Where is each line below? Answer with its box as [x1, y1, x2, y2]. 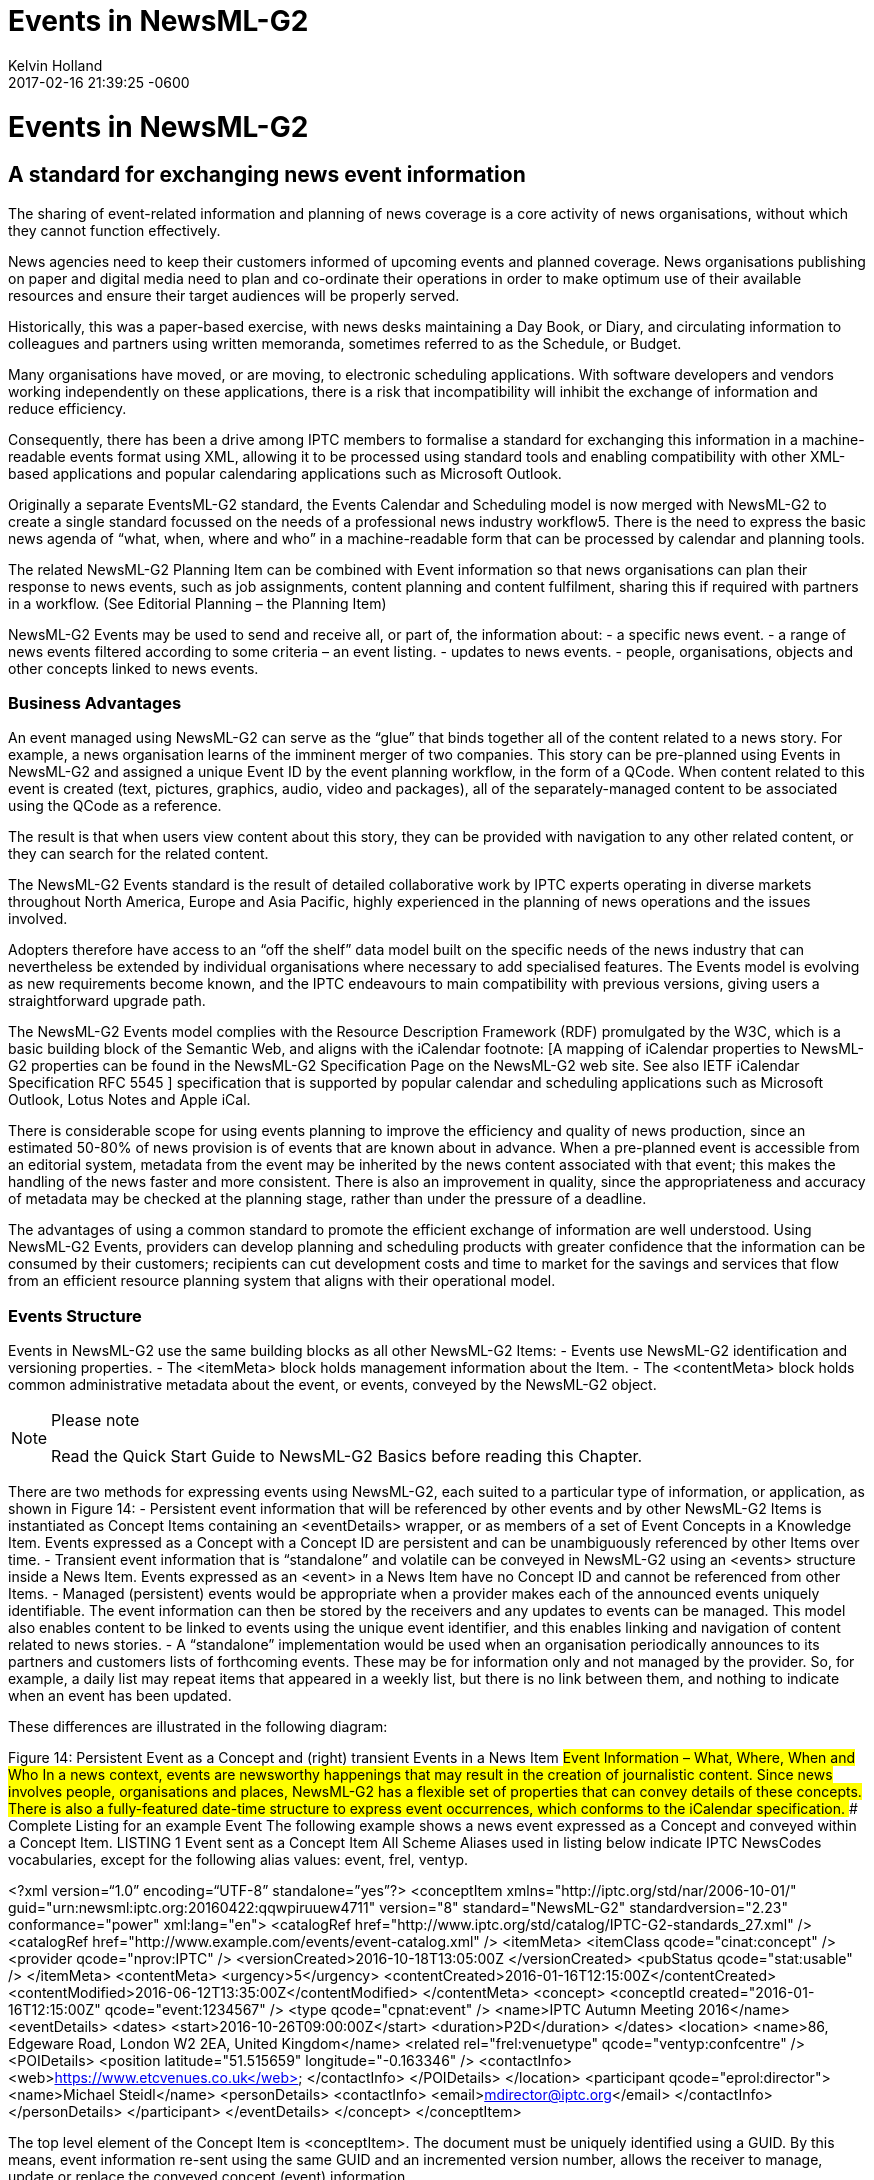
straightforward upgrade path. [8, 992, 206, 1010]
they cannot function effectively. [8, 221, 221, 239]
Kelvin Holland [8, 56, 103, 74]
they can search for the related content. [8, 845, 269, 863]
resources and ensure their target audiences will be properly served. [8, 286, 460, 304]
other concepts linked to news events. [8, 659, 259, 677]
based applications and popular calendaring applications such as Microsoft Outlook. [8, 464, 562, 482]
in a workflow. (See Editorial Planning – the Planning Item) [8, 594, 387, 612]
